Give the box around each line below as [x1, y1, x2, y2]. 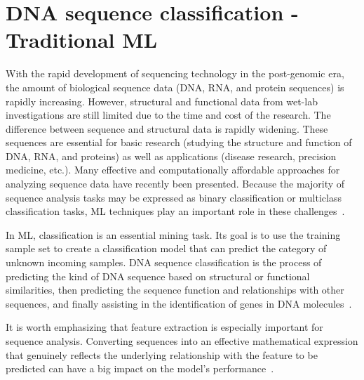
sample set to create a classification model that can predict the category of [6, 241, 327, 256]
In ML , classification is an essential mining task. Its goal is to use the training [6, 227, 341, 242]
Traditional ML [6, 25, 158, 54]
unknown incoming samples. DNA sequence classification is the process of [6, 255, 322, 270]
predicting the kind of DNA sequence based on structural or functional [6, 268, 310, 283]
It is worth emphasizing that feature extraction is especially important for [6, 320, 323, 334]
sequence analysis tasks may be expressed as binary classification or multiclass [6, 190, 342, 204]
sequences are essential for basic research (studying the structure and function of [6, 135, 352, 150]
